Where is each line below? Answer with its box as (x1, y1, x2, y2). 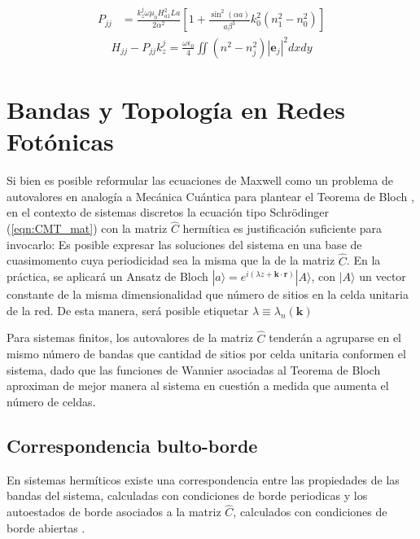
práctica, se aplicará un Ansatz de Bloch (7, 268, 208, 285)
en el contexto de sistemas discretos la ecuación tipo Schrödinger (7, 204, 329, 221)
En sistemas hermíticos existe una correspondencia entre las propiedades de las (7, 471, 400, 488)
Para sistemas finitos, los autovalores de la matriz (7, 329, 253, 346)
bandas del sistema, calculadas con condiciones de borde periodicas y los (7, 487, 368, 504)
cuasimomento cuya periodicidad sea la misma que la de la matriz (7, 252, 335, 269)
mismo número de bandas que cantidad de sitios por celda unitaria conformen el (7, 345, 406, 362)
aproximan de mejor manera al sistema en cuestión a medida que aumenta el (7, 377, 389, 394)
